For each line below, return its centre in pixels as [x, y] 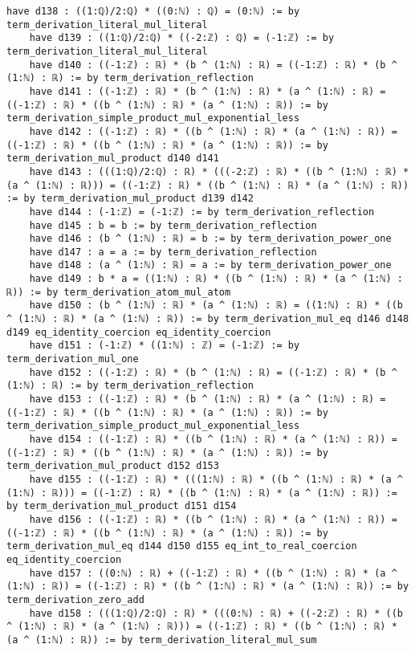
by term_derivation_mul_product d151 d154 [122, 506]
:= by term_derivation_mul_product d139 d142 [130, 199]
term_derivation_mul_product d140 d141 [113, 159]
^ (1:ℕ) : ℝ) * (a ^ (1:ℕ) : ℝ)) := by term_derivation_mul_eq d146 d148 [208, 319]
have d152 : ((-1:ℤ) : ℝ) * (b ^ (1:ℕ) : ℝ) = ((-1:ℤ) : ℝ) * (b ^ [213, 372]
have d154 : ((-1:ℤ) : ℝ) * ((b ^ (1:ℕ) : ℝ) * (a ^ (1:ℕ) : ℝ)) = [213, 439]
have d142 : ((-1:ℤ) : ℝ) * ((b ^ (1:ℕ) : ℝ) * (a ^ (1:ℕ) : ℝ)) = [213, 131]
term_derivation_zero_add [75, 599]
